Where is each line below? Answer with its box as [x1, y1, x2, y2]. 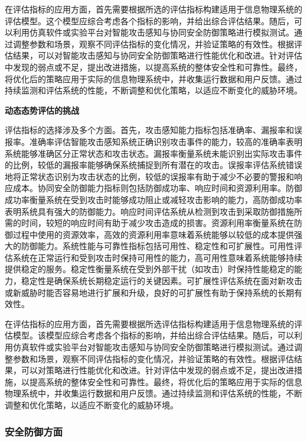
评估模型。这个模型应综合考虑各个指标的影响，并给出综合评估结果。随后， [5, 14, 294, 27]
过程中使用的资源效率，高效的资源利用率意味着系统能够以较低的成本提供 [12, 228, 294, 240]
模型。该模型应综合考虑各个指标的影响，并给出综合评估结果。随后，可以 [12, 329, 294, 341]
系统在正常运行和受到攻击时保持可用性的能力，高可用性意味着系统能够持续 [12, 251, 302, 263]
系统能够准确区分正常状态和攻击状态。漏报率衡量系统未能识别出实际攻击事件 [5, 147, 302, 159]
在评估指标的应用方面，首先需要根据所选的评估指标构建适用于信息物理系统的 [5, 3, 302, 15]
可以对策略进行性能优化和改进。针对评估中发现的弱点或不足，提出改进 [21, 364, 294, 376]
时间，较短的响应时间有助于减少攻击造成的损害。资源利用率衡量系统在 [21, 217, 294, 229]
